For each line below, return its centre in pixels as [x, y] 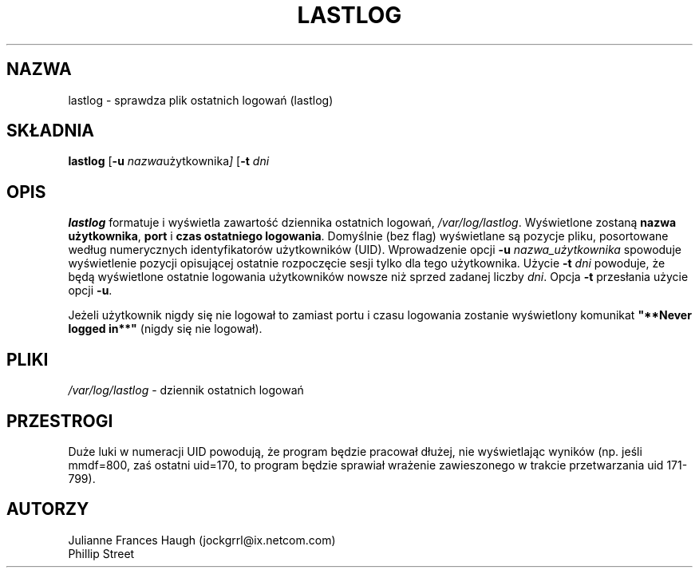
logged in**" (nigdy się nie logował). [165, 329]
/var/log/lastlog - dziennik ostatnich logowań [186, 390]
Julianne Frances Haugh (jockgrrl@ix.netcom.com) [202, 540]
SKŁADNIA [50, 131]
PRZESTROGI [60, 421]
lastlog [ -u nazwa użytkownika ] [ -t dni [169, 161]
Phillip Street [101, 553]
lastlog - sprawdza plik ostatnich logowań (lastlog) [201, 100]
